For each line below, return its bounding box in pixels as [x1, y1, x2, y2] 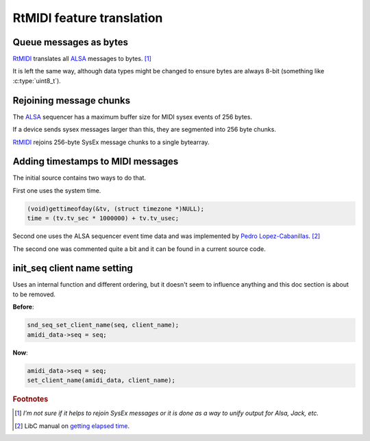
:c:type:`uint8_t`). [12, 76, 61, 85]
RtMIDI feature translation [12, 10, 163, 25]
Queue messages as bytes [12, 36, 128, 48]
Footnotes [12, 394, 49, 404]
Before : [12, 302, 34, 311]
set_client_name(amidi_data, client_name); [27, 377, 176, 384]
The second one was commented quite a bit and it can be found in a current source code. [12, 244, 267, 253]
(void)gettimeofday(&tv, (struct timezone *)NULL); [27, 204, 205, 213]
